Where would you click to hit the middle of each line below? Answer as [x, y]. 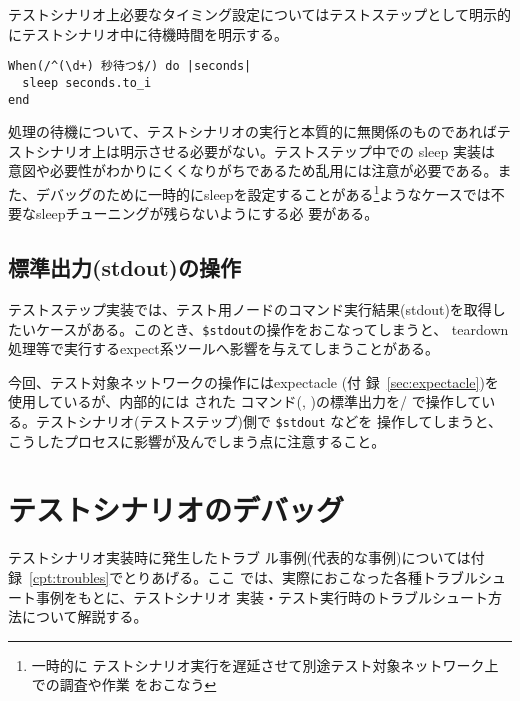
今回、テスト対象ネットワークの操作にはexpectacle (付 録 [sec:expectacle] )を [253, 381]
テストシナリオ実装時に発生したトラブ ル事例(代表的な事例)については [239, 557]
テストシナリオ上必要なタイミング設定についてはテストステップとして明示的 [259, 14]
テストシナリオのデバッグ [176, 509]
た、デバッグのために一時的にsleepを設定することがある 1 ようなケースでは [249, 192]
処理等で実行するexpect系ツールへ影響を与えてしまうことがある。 [223, 348]
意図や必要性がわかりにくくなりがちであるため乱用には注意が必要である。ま [260, 170]
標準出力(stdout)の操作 [124, 267]
